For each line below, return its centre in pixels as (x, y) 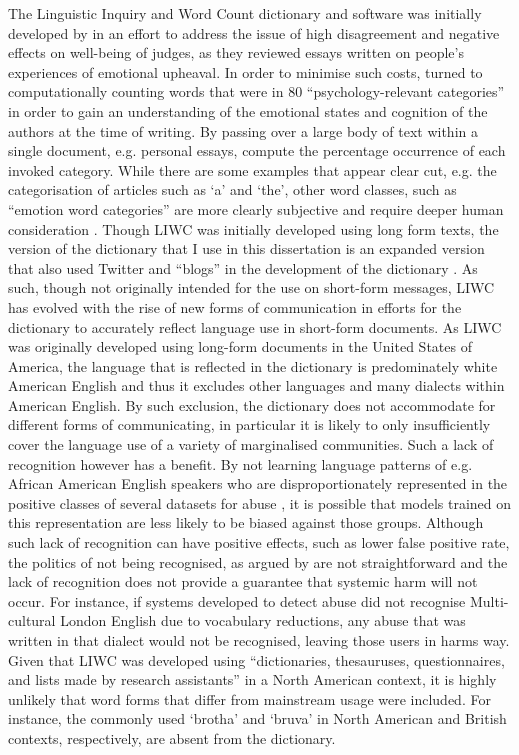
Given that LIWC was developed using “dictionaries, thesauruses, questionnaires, (256, 659)
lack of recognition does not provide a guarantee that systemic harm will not (243, 581)
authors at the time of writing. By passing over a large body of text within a (243, 130)
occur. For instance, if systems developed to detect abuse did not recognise (237, 600)
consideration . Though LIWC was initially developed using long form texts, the (253, 228)
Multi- (489, 600)
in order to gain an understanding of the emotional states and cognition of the (248, 110)
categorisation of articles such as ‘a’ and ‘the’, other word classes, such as (232, 189)
